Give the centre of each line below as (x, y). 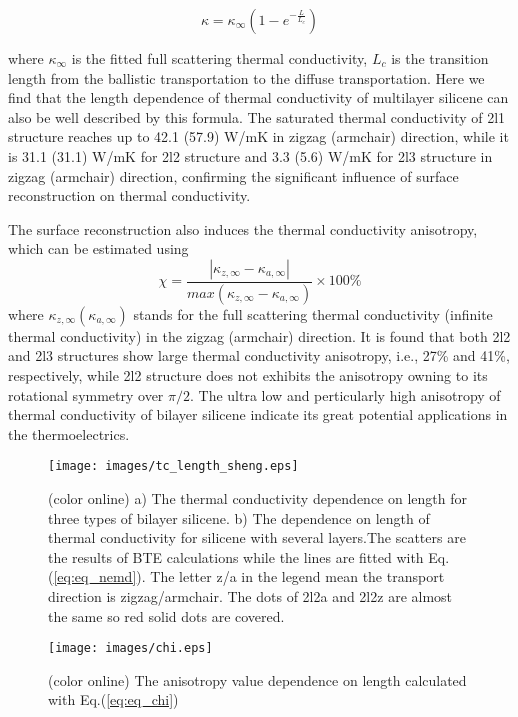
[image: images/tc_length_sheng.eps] (173, 466)
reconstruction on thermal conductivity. (129, 195)
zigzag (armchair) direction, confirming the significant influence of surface (233, 175)
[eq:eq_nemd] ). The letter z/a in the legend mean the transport (249, 576)
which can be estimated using (98, 248)
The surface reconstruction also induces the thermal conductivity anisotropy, (243, 228)
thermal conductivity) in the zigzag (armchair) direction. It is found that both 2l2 (259, 335)
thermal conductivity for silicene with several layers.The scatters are (257, 537)
